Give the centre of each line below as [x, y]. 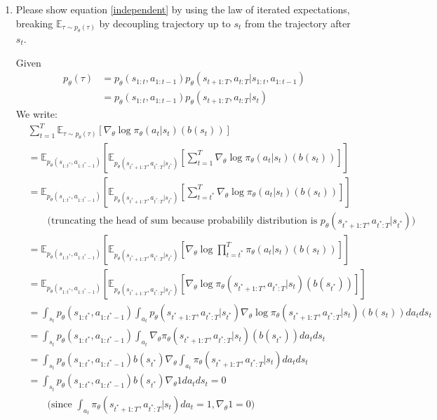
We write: [36, 114]
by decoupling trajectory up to [165, 23]
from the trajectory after [298, 23]
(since [60, 404]
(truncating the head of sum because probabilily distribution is [182, 221]
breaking [34, 23]
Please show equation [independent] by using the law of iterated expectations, [183, 9]
